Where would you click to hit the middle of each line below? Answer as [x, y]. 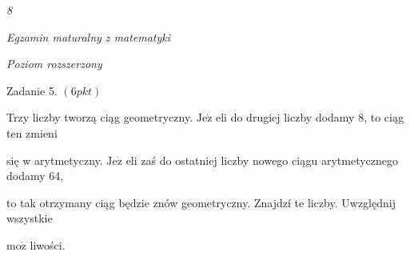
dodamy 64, [35, 176]
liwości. [48, 244]
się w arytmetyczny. [55, 160]
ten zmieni [32, 132]
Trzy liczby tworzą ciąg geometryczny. [100, 117]
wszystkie [30, 218]
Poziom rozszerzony [54, 64]
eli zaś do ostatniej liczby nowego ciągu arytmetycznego [262, 160]
